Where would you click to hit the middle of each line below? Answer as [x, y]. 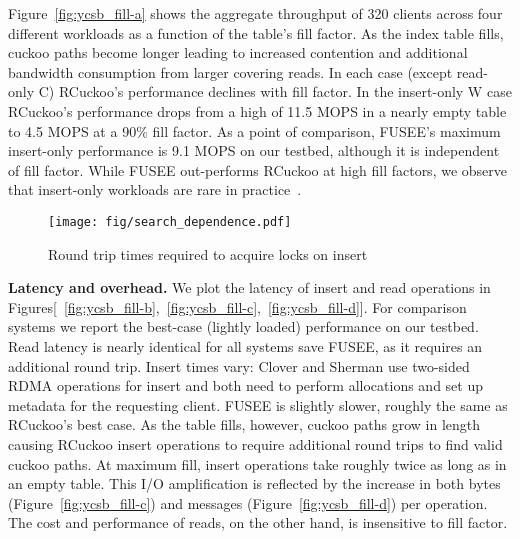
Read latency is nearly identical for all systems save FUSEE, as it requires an [245, 345]
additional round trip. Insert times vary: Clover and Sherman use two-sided [239, 365]
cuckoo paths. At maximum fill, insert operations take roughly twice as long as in [257, 463]
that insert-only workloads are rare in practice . [155, 189]
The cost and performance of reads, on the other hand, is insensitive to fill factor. [258, 522]
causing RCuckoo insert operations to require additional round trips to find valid [255, 443]
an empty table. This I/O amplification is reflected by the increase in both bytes [254, 483]
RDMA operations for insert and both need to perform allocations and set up [245, 385]
